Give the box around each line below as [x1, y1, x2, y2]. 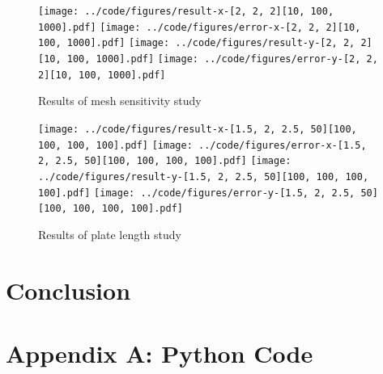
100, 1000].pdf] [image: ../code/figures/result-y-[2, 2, [38, 37, 355, 49]
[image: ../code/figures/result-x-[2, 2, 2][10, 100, [38, 6, 334, 17]
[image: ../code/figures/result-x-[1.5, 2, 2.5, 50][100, [38, 123, 357, 135]
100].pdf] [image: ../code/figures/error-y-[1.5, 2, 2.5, [38, 187, 355, 199]
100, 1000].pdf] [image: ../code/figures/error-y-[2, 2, [66, 53, 378, 65]
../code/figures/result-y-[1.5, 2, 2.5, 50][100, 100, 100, [38, 170, 369, 183]
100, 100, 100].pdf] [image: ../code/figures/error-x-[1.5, [38, 139, 367, 151]
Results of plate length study [38, 225, 181, 242]
